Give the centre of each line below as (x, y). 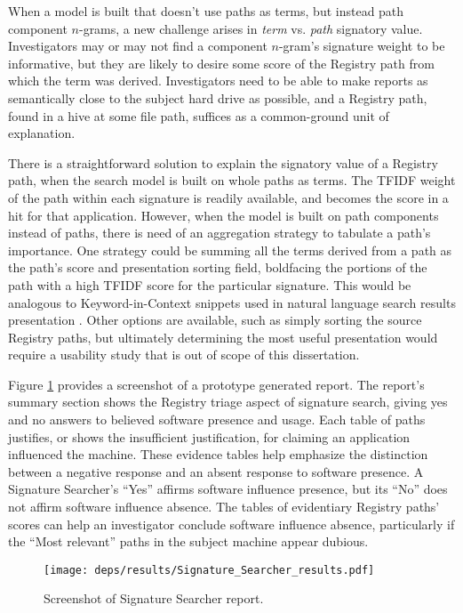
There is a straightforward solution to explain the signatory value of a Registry (223, 162)
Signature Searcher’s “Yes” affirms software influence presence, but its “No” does (228, 489)
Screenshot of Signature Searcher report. (154, 598)
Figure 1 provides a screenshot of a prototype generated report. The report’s (216, 384)
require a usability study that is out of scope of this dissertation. (184, 355)
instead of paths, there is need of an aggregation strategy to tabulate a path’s (220, 233)
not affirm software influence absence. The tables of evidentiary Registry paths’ (224, 507)
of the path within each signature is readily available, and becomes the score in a (228, 197)
